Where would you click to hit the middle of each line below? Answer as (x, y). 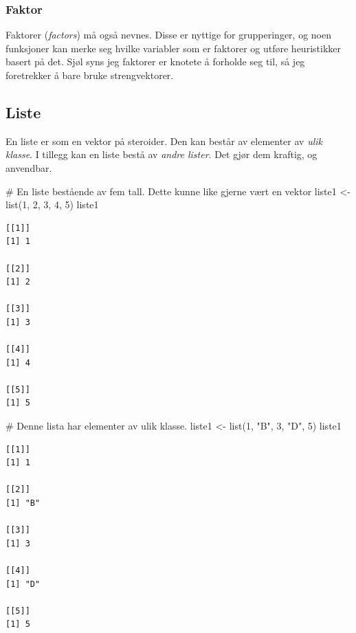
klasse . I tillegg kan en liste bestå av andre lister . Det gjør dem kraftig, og (162, 154)
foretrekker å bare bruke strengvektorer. (90, 75)
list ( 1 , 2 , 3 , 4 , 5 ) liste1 (52, 204)
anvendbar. (29, 167)
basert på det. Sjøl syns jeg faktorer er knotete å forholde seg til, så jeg (155, 62)
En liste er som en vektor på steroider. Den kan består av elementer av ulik (164, 141)
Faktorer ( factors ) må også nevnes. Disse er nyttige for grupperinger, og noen (168, 35)
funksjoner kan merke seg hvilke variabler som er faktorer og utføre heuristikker (173, 48)
